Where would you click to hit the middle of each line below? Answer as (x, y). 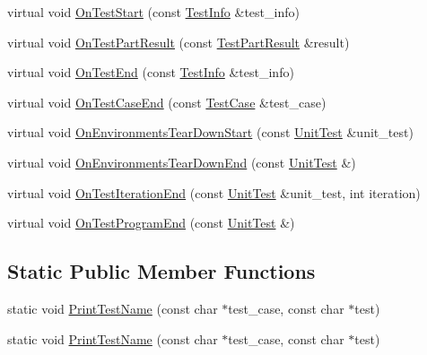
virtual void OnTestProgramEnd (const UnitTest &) (151, 223)
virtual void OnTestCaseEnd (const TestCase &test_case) (167, 102)
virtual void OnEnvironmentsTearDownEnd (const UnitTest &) (182, 162)
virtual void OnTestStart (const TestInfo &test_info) (153, 12)
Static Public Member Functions (161, 271)
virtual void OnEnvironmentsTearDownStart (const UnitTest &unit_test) (210, 132)
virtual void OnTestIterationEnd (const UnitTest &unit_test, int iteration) (214, 192)
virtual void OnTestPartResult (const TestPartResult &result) (179, 42)
